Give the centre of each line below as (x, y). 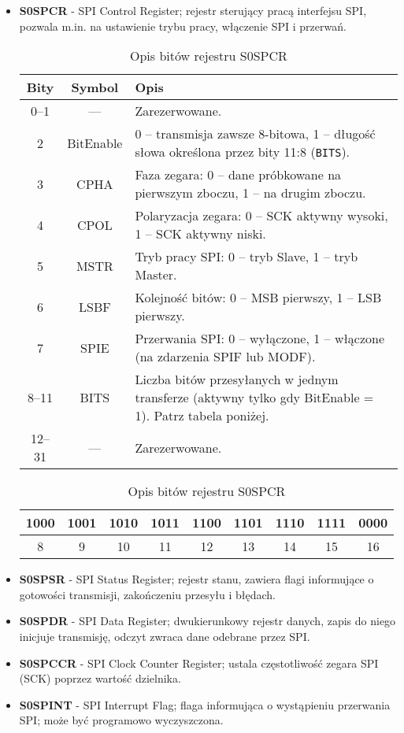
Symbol (95, 87)
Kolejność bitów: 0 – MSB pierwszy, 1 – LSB (258, 298)
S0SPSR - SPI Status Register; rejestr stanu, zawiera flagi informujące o (196, 579)
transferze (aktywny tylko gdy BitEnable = (254, 398)
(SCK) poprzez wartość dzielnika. (100, 678)
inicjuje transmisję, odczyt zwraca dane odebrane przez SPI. (165, 636)
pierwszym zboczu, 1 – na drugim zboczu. (250, 193)
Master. (156, 275)
